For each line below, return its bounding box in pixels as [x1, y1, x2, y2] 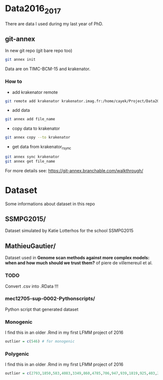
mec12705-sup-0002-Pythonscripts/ [5, 295, 96, 302]
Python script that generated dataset [5, 306, 79, 312]
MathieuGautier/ [5, 242, 56, 250]
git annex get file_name [5, 159, 55, 163]
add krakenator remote [12, 89, 58, 95]
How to [5, 78, 22, 85]
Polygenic [5, 350, 29, 357]
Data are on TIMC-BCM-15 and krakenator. [5, 66, 91, 72]
